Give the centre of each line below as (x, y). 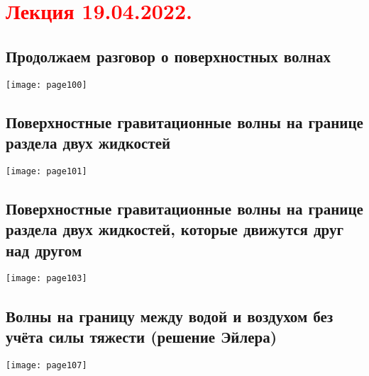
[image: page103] (46, 279)
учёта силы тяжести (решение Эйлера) (142, 336)
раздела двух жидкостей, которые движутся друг (175, 229)
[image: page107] (46, 365)
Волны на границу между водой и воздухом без (170, 315)
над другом (44, 250)
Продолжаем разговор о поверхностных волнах (168, 56)
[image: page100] (46, 85)
